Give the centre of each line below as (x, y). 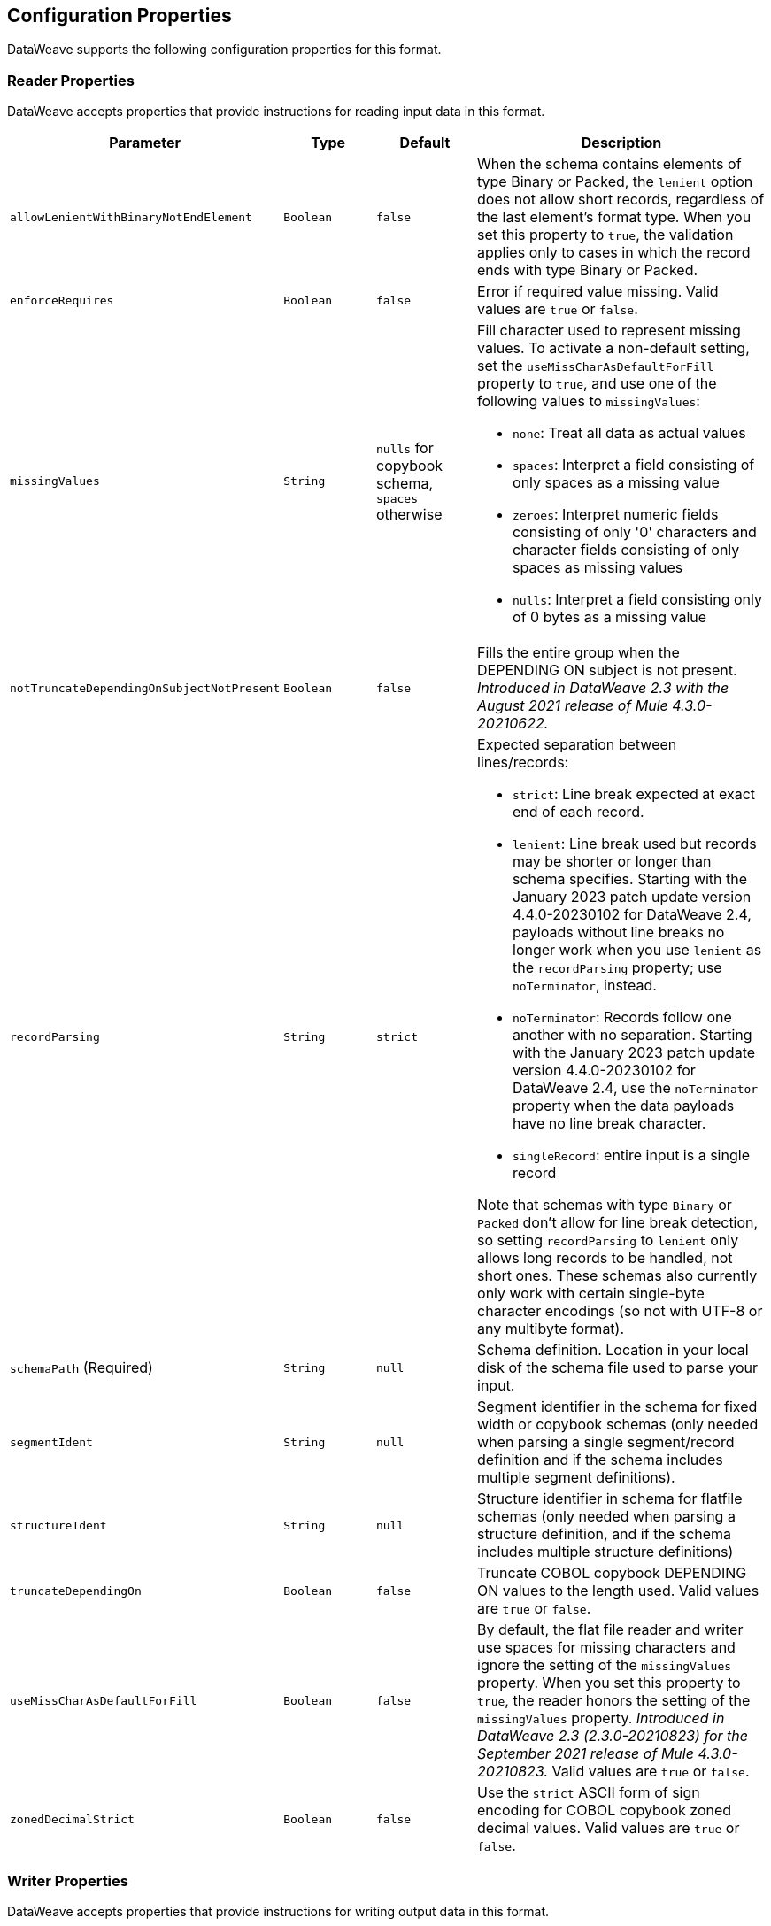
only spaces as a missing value (616, 483)
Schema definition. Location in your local (613, 1350)
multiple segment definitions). (576, 1478)
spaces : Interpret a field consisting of (634, 465)
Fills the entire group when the (578, 653)
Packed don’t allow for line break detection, (618, 1223)
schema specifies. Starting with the (630, 879)
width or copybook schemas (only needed (618, 1425)
